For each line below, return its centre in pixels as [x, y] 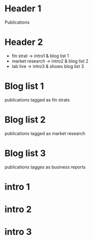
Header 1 [23, 9]
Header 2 [24, 42]
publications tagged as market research [45, 133]
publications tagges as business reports [45, 167]
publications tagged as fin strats [37, 100]
